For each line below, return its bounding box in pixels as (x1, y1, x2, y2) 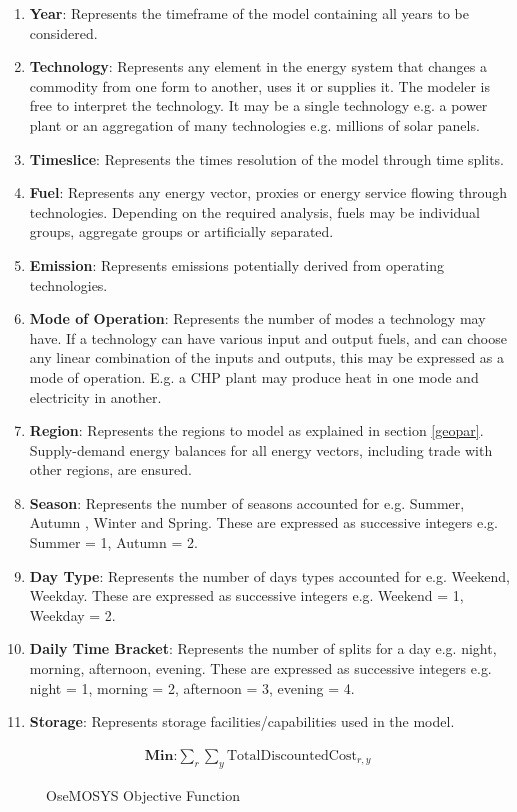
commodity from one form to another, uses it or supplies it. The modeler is (29, 75, 491, 96)
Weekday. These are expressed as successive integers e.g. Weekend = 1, (29, 585, 464, 606)
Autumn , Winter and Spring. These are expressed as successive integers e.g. (29, 512, 498, 533)
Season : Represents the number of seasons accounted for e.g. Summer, (29, 492, 465, 513)
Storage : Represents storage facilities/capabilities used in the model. (29, 711, 455, 732)
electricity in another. (29, 386, 162, 407)
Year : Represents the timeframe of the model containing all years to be (29, 3, 469, 23)
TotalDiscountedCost (227, 748, 357, 763)
